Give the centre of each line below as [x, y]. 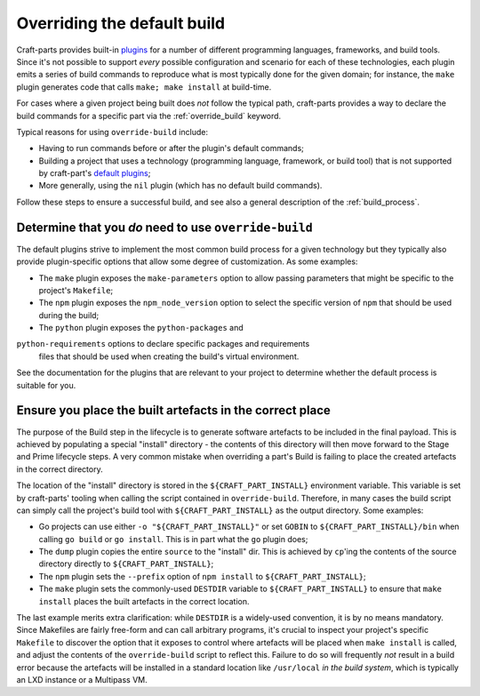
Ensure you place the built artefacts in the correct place [173, 410]
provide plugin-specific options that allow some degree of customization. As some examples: [187, 261]
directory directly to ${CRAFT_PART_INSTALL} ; [126, 564]
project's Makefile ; [76, 290]
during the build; [69, 315]
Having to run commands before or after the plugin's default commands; [171, 148]
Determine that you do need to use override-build [164, 227]
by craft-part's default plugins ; [95, 173]
